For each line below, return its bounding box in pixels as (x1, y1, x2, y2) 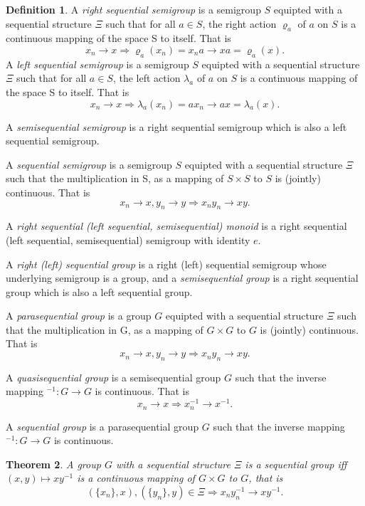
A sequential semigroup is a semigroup (6, 157, 172, 172)
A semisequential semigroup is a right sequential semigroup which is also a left (6, 119, 347, 134)
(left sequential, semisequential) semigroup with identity (6, 232, 250, 247)
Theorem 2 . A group (6, 456, 101, 471)
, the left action (112, 70, 181, 85)
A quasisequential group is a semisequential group (6, 369, 221, 384)
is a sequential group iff (245, 456, 347, 471)
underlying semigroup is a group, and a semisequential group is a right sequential (6, 270, 359, 285)
